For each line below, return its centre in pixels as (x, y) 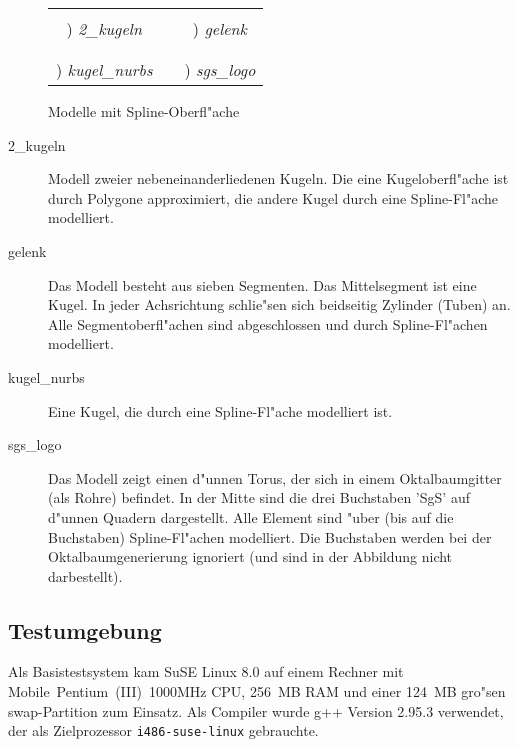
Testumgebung (85, 629)
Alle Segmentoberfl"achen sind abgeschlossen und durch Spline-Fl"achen (268, 323)
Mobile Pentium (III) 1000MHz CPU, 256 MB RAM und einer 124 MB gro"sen (257, 691)
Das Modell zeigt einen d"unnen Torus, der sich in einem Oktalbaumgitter (275, 477)
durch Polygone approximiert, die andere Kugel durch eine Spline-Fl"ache (273, 197)
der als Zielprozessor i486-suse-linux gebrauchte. (163, 730)
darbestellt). (85, 575)
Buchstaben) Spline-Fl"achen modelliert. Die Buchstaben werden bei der (270, 536)
